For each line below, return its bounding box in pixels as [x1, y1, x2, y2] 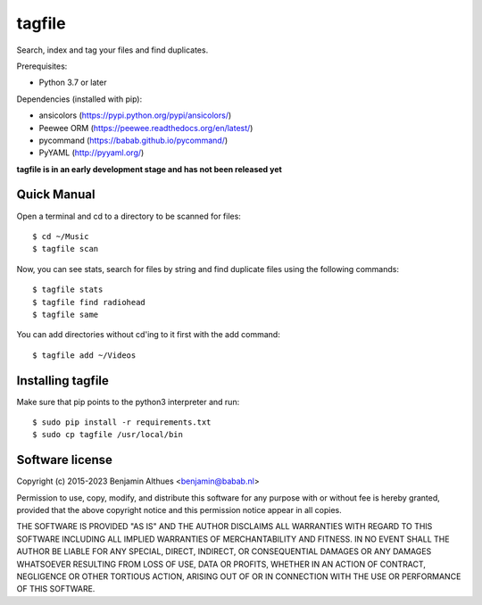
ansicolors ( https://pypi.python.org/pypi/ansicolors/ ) [38, 110, 232, 120]
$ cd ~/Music [32, 231, 89, 241]
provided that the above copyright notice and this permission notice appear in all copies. [16, 505, 343, 516]
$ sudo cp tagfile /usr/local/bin [32, 429, 183, 440]
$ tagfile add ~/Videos [32, 350, 137, 361]
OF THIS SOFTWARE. [16, 584, 96, 594]
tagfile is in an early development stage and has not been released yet [16, 163, 283, 174]
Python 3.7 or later [38, 77, 107, 88]
